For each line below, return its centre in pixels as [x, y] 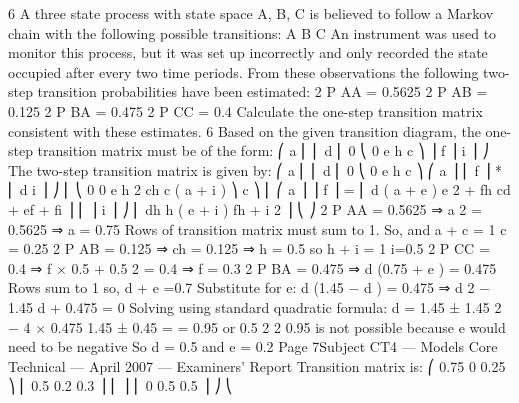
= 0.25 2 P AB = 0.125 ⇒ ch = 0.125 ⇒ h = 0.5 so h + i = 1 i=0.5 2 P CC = [249, 248]
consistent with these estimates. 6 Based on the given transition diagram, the [244, 130]
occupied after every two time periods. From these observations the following [243, 71]
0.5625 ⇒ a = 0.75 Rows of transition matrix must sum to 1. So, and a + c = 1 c [257, 228]
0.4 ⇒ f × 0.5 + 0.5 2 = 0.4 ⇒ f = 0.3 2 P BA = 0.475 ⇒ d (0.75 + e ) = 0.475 [252, 267]
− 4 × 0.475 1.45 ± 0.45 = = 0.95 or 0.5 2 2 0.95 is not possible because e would [257, 326]
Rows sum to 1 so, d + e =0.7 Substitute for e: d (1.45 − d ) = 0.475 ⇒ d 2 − [249, 287]
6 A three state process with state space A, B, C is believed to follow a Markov [251, 13]
